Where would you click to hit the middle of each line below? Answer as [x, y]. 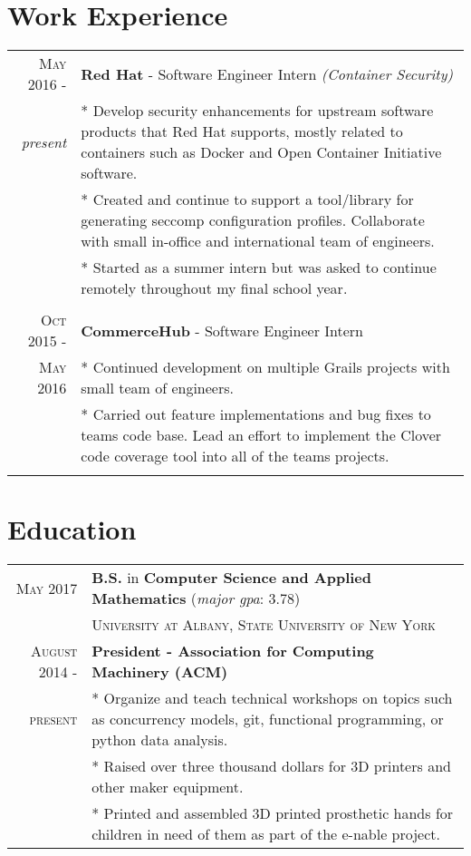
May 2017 [47, 588]
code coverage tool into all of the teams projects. [235, 456]
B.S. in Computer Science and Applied [232, 578]
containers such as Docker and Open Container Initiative [261, 152]
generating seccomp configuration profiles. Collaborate [253, 220]
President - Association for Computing [233, 651]
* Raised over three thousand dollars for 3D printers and [271, 766]
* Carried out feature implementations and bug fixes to [256, 414]
